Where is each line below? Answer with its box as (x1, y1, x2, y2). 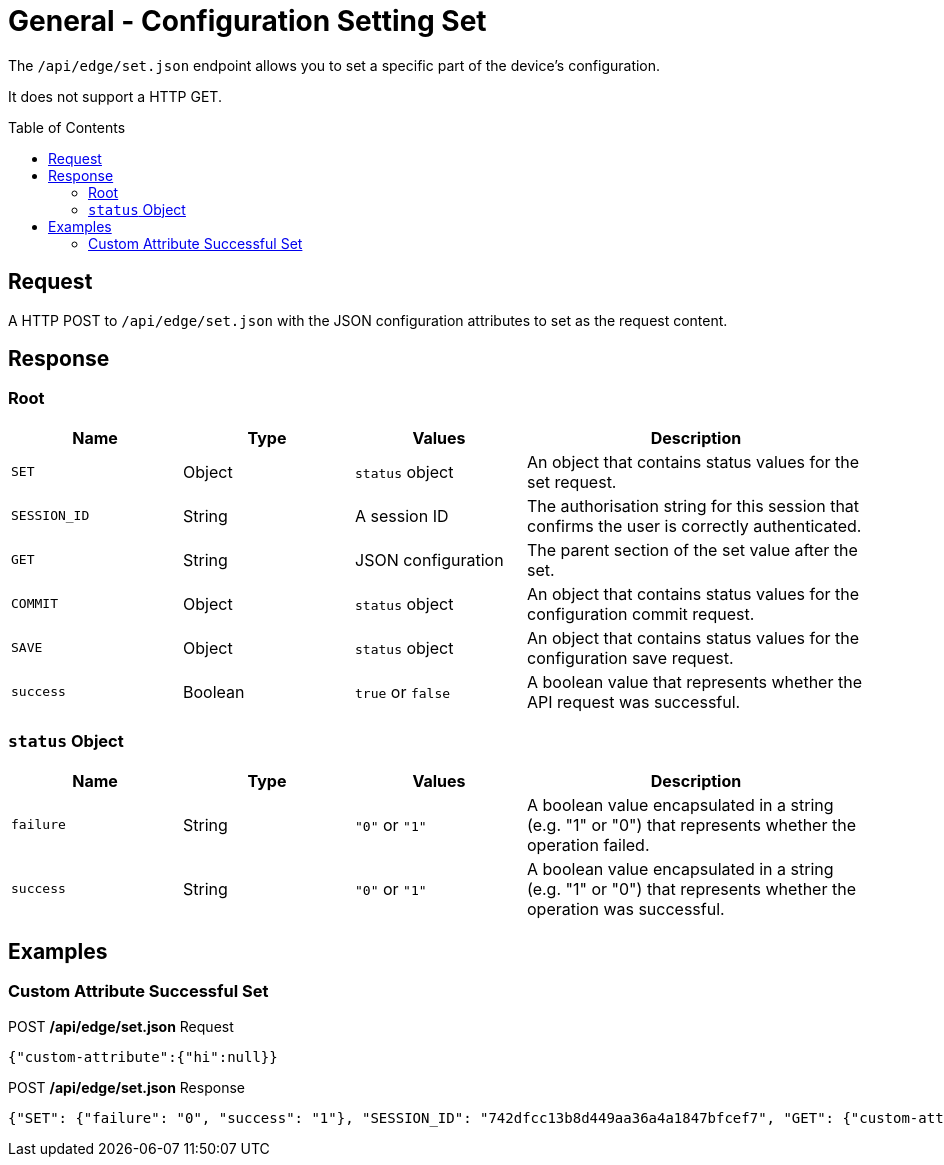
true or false (355, 681, 451, 702)
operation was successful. (527, 898, 725, 919)
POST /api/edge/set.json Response (8, 1078, 245, 1096)
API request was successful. (527, 691, 741, 712)
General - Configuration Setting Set (8, 4, 487, 38)
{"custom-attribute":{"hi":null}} (8, 1048, 278, 1065)
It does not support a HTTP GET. (8, 87, 222, 105)
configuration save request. (527, 647, 734, 668)
